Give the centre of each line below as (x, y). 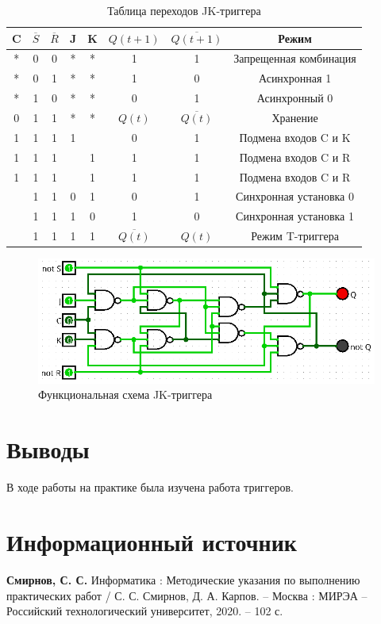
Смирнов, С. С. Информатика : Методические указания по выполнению (183, 579)
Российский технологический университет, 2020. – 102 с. (145, 611)
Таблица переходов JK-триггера (184, 10)
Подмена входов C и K (295, 137)
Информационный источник (152, 541)
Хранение (295, 117)
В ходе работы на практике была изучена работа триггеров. (150, 487)
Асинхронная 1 (295, 78)
